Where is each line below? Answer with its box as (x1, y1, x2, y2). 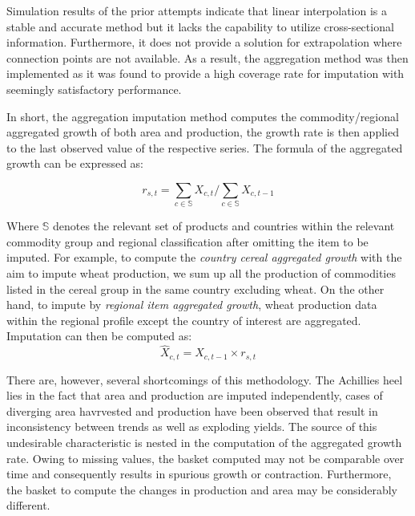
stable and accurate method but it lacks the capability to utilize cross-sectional (6, 18, 394, 35)
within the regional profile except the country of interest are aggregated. (6, 311, 361, 328)
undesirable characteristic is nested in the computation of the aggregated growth (6, 434, 402, 451)
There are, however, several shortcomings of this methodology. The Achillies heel (6, 371, 403, 388)
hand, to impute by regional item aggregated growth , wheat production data (6, 296, 377, 313)
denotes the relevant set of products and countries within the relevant (52, 217, 395, 234)
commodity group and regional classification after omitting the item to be (6, 233, 369, 250)
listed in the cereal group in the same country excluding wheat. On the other (6, 280, 385, 297)
